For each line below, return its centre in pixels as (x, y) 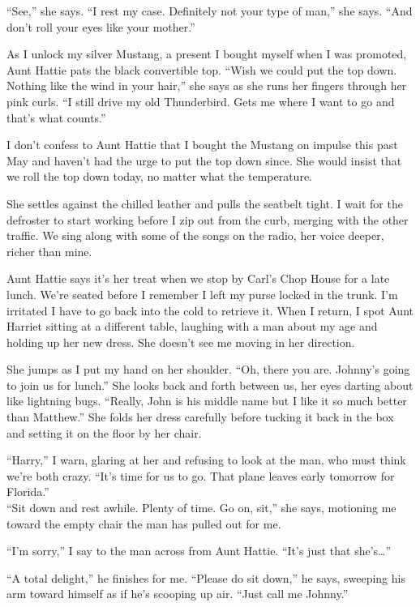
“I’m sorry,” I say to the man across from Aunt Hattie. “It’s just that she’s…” (199, 551)
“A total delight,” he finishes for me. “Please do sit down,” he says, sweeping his (206, 577)
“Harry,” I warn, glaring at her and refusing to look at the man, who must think (206, 460)
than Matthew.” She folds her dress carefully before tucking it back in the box (200, 417)
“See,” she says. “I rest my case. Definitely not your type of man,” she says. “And (210, 11)
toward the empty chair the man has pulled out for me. (144, 523)
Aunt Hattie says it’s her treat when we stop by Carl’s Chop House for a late (198, 278)
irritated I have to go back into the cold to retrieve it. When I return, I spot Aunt (210, 310)
